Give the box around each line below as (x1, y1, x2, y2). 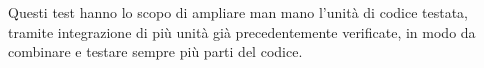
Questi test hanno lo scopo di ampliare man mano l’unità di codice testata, (8, 2, 469, 22)
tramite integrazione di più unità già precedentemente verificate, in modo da (8, 21, 476, 42)
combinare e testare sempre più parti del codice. (8, 41, 303, 62)
